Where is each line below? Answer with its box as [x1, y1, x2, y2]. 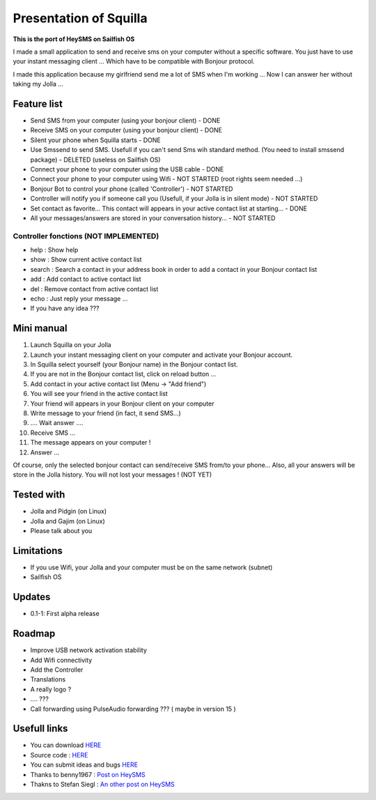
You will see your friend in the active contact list [30, 390, 169, 398]
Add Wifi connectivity [30, 656, 93, 664]
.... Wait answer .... [30, 419, 84, 427]
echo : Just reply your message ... [30, 295, 128, 303]
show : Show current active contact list [30, 255, 142, 264]
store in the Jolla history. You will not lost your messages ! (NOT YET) [13, 470, 212, 479]
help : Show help [30, 246, 79, 254]
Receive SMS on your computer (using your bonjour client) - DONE [30, 126, 223, 134]
